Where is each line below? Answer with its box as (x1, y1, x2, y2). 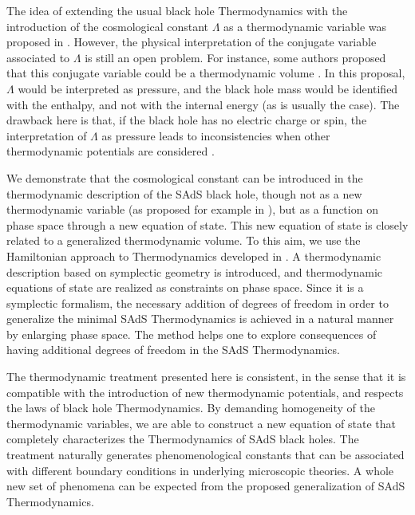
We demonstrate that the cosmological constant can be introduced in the (6, 169, 363, 186)
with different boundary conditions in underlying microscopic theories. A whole (6, 462, 394, 478)
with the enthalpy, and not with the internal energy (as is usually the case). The (6, 96, 400, 112)
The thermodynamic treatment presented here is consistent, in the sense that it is (6, 368, 406, 385)
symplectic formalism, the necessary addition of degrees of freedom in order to (6, 294, 389, 311)
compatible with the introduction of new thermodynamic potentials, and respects (6, 383, 404, 400)
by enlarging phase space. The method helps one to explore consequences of (6, 325, 377, 342)
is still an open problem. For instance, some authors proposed (85, 49, 386, 65)
